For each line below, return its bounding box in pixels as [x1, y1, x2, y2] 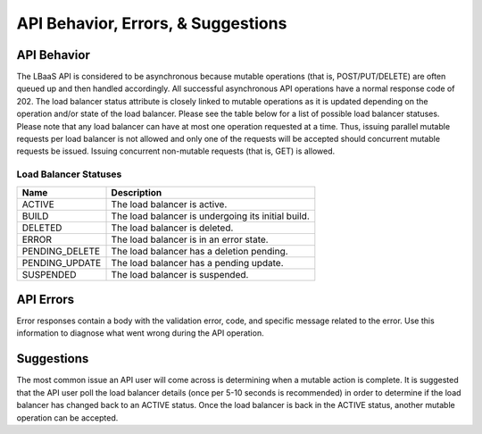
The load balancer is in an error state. [111, 233, 269, 246]
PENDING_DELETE [21, 245, 101, 257]
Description [111, 186, 162, 198]
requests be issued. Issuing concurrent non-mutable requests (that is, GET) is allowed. [16, 146, 335, 156]
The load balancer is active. [111, 197, 228, 210]
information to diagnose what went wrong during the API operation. [16, 328, 264, 338]
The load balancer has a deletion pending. [111, 245, 289, 257]
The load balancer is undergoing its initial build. [111, 210, 310, 222]
